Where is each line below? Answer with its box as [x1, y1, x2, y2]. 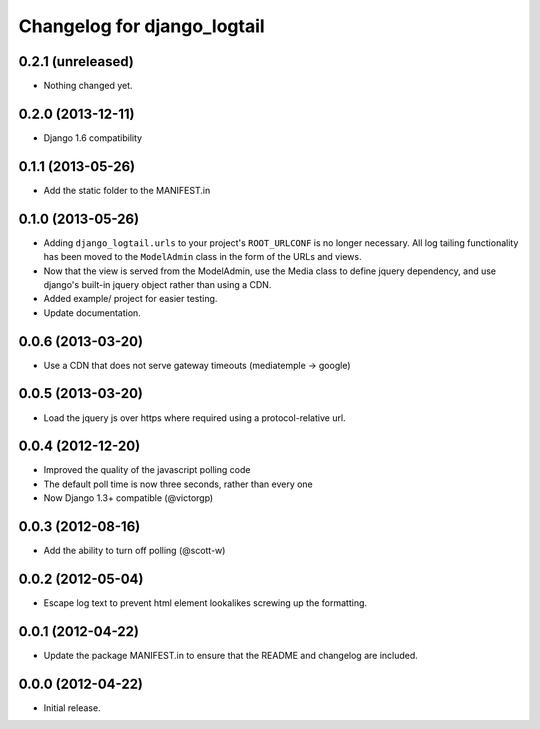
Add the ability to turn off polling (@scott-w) [43, 545, 226, 557]
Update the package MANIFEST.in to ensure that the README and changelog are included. [43, 649, 419, 661]
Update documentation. [43, 306, 142, 319]
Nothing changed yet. [43, 80, 134, 92]
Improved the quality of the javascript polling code [43, 464, 251, 476]
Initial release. [43, 701, 101, 714]
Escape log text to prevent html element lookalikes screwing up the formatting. [43, 597, 368, 609]
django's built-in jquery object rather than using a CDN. [43, 278, 272, 290]
